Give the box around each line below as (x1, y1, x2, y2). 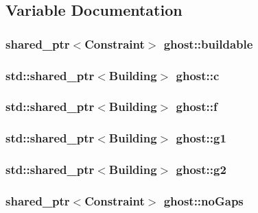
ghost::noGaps (163, 192, 244, 209)
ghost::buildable (163, 35, 253, 52)
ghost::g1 (176, 129, 226, 147)
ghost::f (176, 98, 218, 115)
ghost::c (176, 66, 220, 84)
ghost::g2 (176, 161, 226, 178)
